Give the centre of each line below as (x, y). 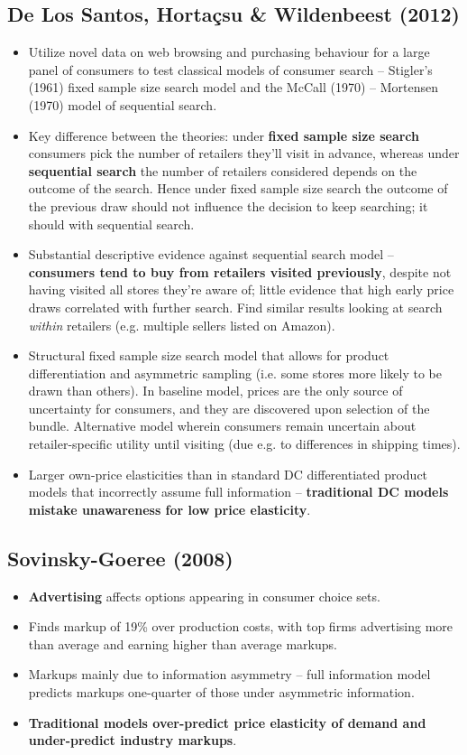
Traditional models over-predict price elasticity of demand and (227, 722)
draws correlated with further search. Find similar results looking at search (235, 307)
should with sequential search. (111, 224)
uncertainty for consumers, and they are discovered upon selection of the (229, 408)
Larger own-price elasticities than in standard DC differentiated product (228, 474)
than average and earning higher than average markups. (183, 643)
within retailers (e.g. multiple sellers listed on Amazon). (182, 325)
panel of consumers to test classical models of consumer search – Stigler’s (230, 69)
